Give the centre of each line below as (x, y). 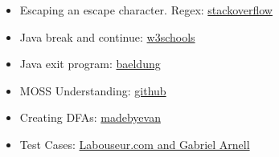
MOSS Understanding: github (93, 90)
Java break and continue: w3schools (107, 36)
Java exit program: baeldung (90, 64)
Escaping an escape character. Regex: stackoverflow (146, 10)
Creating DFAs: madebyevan (90, 117)
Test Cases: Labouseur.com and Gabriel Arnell (135, 144)
